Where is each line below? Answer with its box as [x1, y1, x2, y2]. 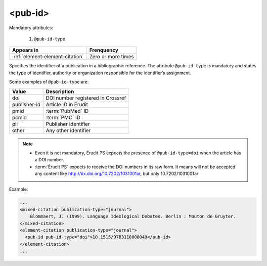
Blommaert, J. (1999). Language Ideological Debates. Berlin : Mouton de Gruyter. [30, 214, 236, 220]
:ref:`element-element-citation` [12, 53, 84, 60]
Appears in [12, 47, 39, 54]
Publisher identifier [45, 120, 90, 127]
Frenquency [89, 47, 119, 54]
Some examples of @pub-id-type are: [9, 79, 89, 85]
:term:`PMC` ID [45, 114, 81, 121]
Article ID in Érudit [45, 101, 89, 108]
